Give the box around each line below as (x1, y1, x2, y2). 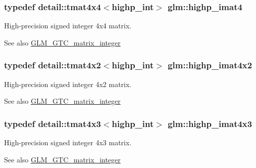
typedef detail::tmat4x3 (4, 117, 101, 130)
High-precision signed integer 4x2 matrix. (4, 78, 132, 89)
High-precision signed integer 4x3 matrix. (4, 137, 132, 148)
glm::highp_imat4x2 (168, 59, 252, 71)
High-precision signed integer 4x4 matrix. (4, 20, 132, 31)
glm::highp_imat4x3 (168, 117, 252, 130)
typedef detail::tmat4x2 (4, 59, 101, 71)
